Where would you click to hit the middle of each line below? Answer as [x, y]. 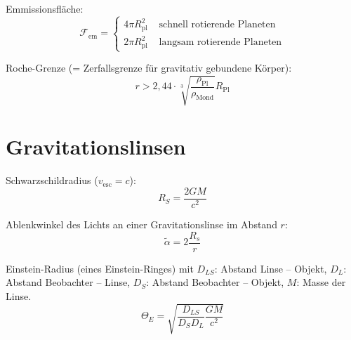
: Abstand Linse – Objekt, [271, 268]
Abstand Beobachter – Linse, [68, 282]
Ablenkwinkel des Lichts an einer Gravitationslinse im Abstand [141, 224]
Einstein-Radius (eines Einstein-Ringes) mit [100, 268]
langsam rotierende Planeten [220, 42]
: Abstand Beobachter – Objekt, [215, 282]
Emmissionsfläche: [45, 8]
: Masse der [321, 282]
